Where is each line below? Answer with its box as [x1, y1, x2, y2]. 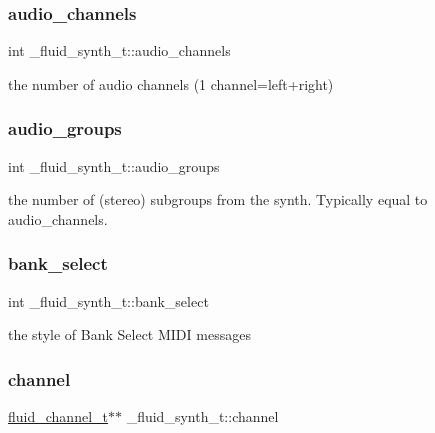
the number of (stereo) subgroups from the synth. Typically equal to [8, 189, 428, 210]
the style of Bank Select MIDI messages [8, 324, 251, 345]
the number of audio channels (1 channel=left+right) [8, 73, 334, 94]
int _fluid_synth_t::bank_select [8, 290, 209, 311]
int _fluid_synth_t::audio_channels [8, 40, 231, 61]
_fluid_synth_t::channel [126, 406, 279, 427]
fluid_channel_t [8, 406, 108, 427]
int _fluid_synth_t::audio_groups [8, 155, 220, 176]
